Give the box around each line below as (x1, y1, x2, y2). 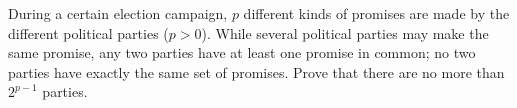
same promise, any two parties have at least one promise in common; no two (8, 42, 476, 63)
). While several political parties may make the (201, 22, 489, 43)
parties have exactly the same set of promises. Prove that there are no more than (8, 61, 505, 82)
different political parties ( (8, 22, 169, 43)
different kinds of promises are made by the (243, 3, 510, 23)
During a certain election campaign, (8, 3, 228, 23)
